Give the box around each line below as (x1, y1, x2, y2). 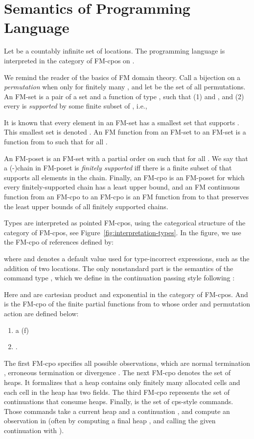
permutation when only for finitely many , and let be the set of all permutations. (4, 82, 246, 92)
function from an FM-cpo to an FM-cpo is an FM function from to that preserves (4, 192, 249, 202)
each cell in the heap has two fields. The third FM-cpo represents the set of (4, 386, 230, 397)
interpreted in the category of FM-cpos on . (4, 55, 135, 65)
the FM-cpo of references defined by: (4, 237, 114, 247)
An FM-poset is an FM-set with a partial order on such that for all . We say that (4, 153, 248, 163)
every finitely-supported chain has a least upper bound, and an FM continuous (4, 182, 240, 192)
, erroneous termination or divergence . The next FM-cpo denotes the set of (4, 367, 231, 378)
